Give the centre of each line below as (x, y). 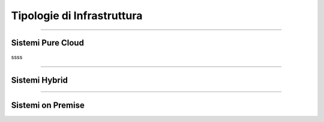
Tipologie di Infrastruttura (77, 16)
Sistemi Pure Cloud (47, 43)
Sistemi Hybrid (40, 80)
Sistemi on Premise (48, 105)
